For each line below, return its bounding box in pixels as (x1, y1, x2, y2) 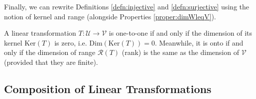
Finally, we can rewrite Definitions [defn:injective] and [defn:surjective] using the (4, 1, 250, 11)
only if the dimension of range (4, 47, 96, 57)
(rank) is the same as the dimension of (122, 47, 239, 57)
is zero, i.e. (54, 37, 87, 48)
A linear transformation (4, 28, 76, 38)
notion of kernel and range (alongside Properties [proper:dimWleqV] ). (4, 11, 216, 21)
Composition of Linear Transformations (4, 81, 212, 96)
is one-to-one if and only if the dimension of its (109, 28, 252, 38)
